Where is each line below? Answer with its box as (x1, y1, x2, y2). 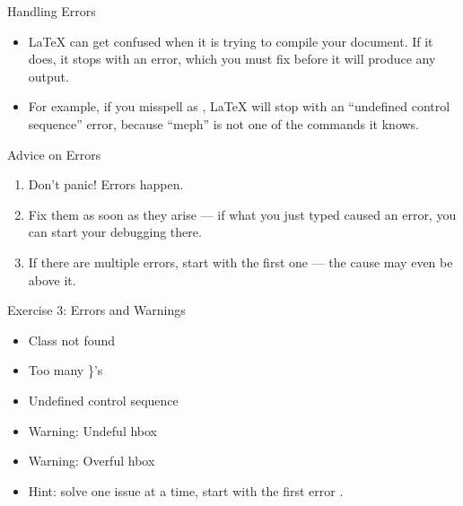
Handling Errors (7, 2, 96, 20)
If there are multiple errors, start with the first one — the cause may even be (28, 252, 453, 271)
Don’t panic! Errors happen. (28, 175, 184, 194)
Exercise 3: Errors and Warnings (7, 301, 186, 319)
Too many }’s (28, 361, 103, 379)
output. (28, 66, 69, 85)
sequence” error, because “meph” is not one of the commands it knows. (28, 114, 420, 133)
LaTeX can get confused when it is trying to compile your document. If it (28, 31, 433, 50)
